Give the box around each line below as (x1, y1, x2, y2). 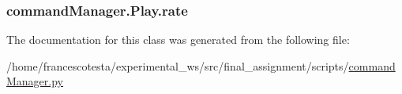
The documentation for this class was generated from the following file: (6, 31, 350, 48)
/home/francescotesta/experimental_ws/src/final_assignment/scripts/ (6, 57, 349, 74)
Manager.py (6, 73, 64, 89)
